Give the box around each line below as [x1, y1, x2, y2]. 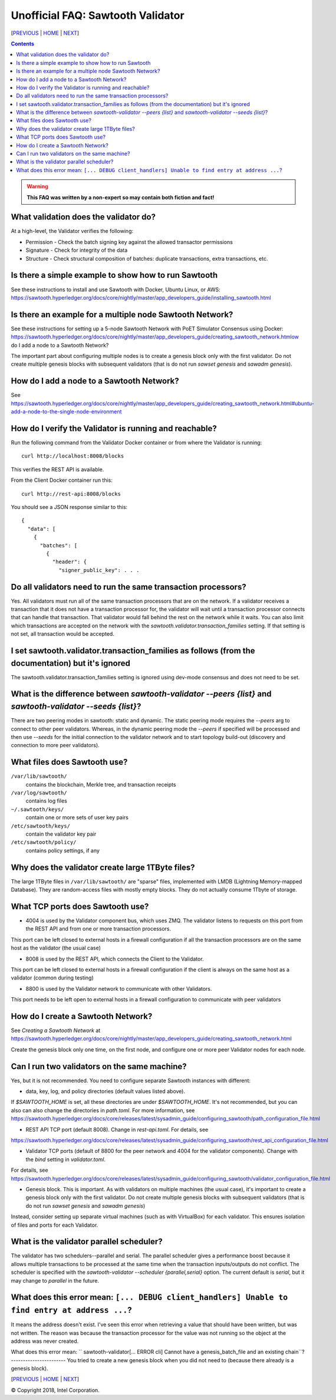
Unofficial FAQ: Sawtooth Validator [11, 9, 185, 22]
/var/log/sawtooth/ [11, 790, 67, 796]
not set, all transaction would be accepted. [11, 630, 114, 637]
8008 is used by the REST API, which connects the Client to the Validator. [25, 955, 204, 962]
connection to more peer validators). [11, 742, 100, 749]
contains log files [25, 797, 67, 804]
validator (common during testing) [11, 974, 94, 981]
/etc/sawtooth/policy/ [11, 839, 77, 846]
